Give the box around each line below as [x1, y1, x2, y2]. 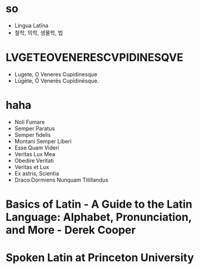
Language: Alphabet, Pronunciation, [5, 211, 192, 224]
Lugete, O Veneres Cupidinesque [14, 70, 98, 77]
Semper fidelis [14, 131, 51, 138]
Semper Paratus [14, 125, 55, 132]
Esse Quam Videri [14, 144, 59, 151]
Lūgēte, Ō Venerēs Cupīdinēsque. [14, 77, 99, 84]
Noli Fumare [14, 118, 45, 125]
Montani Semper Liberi [14, 137, 72, 145]
